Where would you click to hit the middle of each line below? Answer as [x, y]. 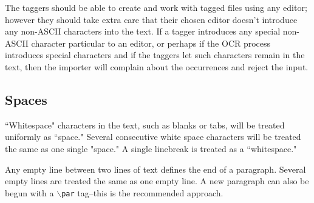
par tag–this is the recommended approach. [142, 192]
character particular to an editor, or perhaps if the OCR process [151, 43]
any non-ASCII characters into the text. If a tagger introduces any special [143, 31]
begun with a [29, 192]
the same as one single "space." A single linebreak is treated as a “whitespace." [151, 148]
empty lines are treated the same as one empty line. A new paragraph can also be [157, 181]
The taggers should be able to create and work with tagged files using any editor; [156, 7]
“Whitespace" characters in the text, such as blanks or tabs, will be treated [145, 125]
